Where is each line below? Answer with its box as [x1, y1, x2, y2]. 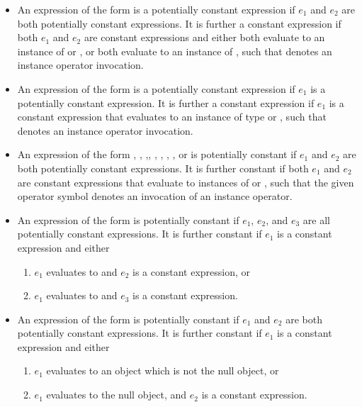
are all [302, 212, 330, 227]
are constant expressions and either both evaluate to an [84, 30, 325, 45]
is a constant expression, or [132, 264, 251, 279]
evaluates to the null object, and [46, 387, 187, 402]
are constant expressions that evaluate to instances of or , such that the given [17, 174, 354, 189]
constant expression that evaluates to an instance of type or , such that [17, 109, 327, 124]
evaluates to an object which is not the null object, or [46, 363, 279, 378]
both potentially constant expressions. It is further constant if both [17, 160, 309, 175]
